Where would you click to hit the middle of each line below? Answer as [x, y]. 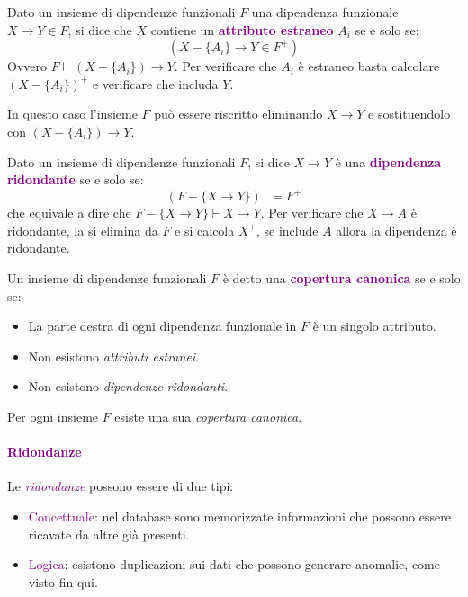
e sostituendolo [409, 114]
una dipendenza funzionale [325, 12]
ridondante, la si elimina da [83, 230]
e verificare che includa [155, 83]
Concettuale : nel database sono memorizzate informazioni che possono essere [239, 516]
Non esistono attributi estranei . [114, 356]
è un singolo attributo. [374, 326]
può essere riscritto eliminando [238, 114]
